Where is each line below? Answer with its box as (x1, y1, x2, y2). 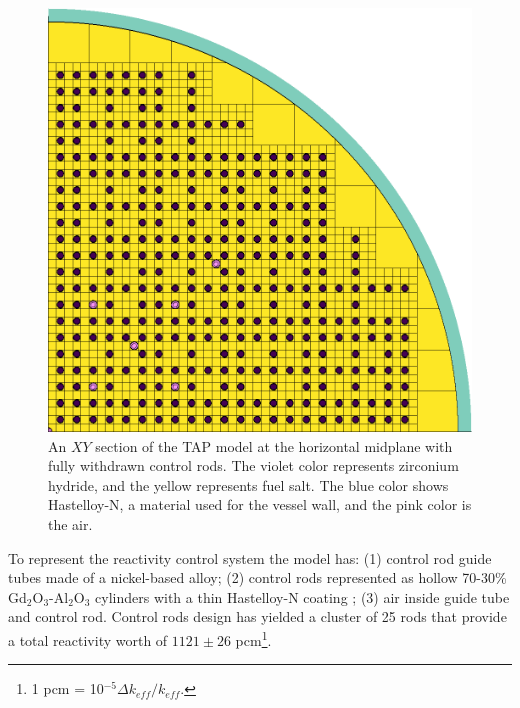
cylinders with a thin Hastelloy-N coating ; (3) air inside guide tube (95, 586, 510, 607)
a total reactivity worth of (8, 629, 168, 650)
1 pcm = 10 (31, 678, 104, 699)
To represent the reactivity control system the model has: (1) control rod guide (8, 547, 492, 568)
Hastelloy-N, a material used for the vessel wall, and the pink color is (48, 494, 472, 515)
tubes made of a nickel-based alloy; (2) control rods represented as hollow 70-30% (8, 567, 507, 588)
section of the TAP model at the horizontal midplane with (95, 435, 453, 456)
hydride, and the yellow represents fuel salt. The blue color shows (48, 474, 449, 495)
